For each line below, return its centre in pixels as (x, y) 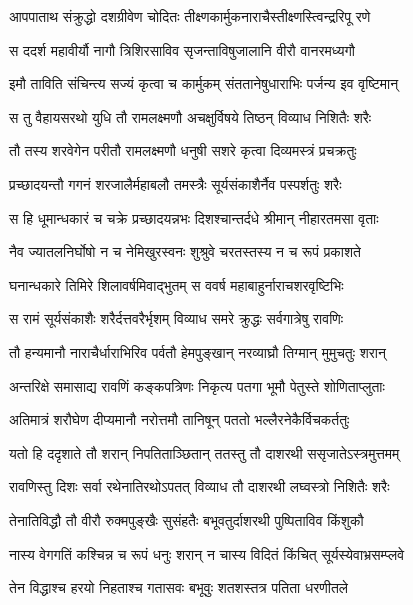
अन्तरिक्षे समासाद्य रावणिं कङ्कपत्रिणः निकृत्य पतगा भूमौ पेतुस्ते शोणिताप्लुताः (197, 385)
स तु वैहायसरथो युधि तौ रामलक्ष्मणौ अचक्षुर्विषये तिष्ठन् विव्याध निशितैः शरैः (190, 116)
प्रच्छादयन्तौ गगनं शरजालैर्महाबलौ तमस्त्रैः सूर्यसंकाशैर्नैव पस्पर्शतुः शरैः (175, 183)
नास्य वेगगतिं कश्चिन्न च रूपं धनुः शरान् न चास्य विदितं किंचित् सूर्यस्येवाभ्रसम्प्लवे (207, 553)
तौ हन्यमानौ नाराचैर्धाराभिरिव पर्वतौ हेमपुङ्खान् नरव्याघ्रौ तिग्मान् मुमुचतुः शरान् (197, 351)
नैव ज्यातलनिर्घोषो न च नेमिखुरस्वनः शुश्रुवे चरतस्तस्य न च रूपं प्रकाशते (185, 251)
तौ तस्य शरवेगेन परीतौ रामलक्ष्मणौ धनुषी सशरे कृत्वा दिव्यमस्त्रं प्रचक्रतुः (183, 150)
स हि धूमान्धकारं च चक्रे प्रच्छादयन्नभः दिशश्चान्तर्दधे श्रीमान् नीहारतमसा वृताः (194, 217)
